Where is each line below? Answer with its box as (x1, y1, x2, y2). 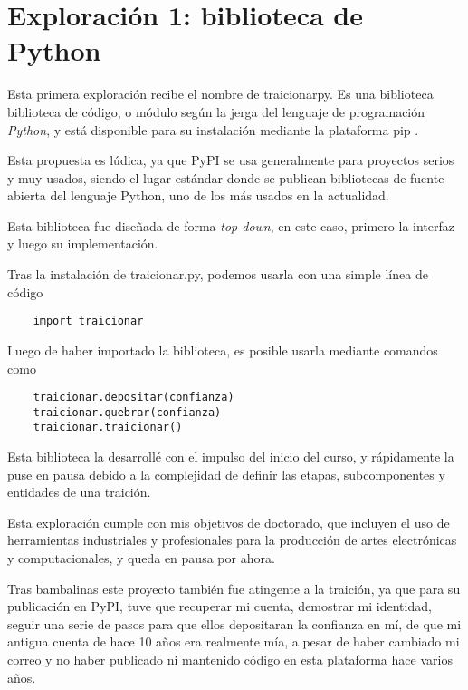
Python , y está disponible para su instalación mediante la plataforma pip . (7, 120, 419, 139)
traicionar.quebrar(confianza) (33, 405, 222, 419)
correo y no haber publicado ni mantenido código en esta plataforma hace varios (7, 650, 453, 668)
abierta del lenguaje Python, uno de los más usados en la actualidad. (7, 186, 389, 205)
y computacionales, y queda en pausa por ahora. (7, 549, 275, 568)
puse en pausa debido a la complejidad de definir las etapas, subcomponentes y (7, 464, 445, 483)
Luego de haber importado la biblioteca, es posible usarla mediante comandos (7, 340, 438, 359)
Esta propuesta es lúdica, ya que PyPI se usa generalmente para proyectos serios (7, 151, 454, 170)
